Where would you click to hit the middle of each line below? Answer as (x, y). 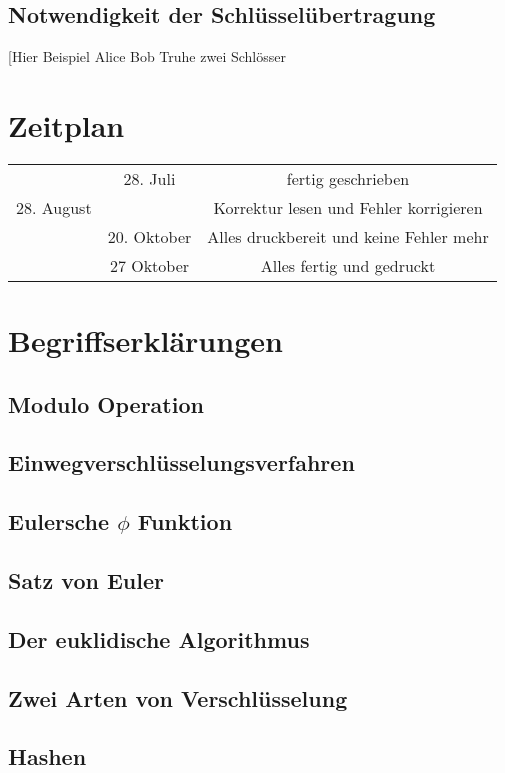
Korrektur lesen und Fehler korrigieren (348, 207)
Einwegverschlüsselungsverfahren (181, 462)
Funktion (185, 521)
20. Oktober (149, 236)
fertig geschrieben (348, 178)
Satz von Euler (86, 580)
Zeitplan (66, 124)
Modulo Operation (106, 403)
